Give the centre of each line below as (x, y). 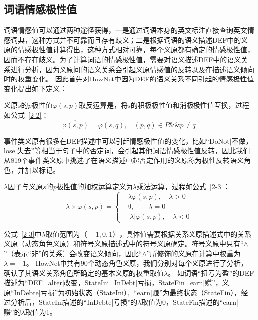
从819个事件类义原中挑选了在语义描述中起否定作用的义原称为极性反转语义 (124, 160)
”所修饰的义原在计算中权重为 (193, 253)
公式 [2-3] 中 (23, 234)
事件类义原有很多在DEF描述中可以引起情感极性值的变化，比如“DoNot (117, 140)
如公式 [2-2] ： (26, 115)
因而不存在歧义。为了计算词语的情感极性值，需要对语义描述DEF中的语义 (123, 59)
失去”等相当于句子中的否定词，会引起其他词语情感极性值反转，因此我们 (133, 150)
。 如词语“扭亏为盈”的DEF (211, 273)
